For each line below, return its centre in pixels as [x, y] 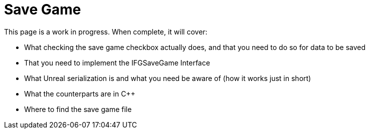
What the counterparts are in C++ [80, 93]
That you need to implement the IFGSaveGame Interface [117, 62]
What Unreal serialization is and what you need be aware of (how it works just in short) [168, 78]
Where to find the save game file [78, 109]
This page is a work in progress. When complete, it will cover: [106, 31]
